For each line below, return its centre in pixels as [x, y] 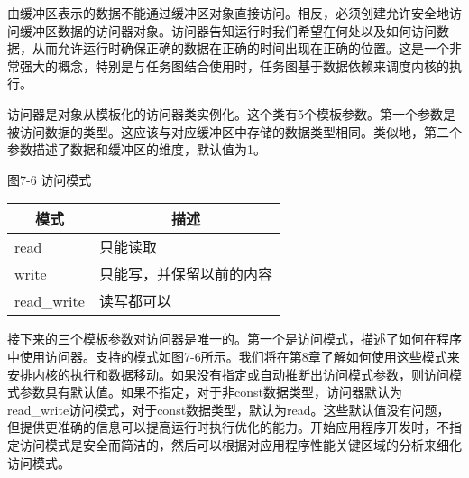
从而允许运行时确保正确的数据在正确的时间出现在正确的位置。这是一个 [240, 48]
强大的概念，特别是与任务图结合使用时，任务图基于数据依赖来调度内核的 [234, 65]
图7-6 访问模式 [50, 179]
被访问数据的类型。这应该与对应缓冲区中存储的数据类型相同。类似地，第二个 [234, 131]
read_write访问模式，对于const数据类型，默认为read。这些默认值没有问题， [229, 409]
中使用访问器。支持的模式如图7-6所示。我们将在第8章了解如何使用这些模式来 [234, 356]
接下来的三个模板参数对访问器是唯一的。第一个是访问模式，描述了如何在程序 [234, 339]
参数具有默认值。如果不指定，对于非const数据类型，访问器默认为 [211, 392]
